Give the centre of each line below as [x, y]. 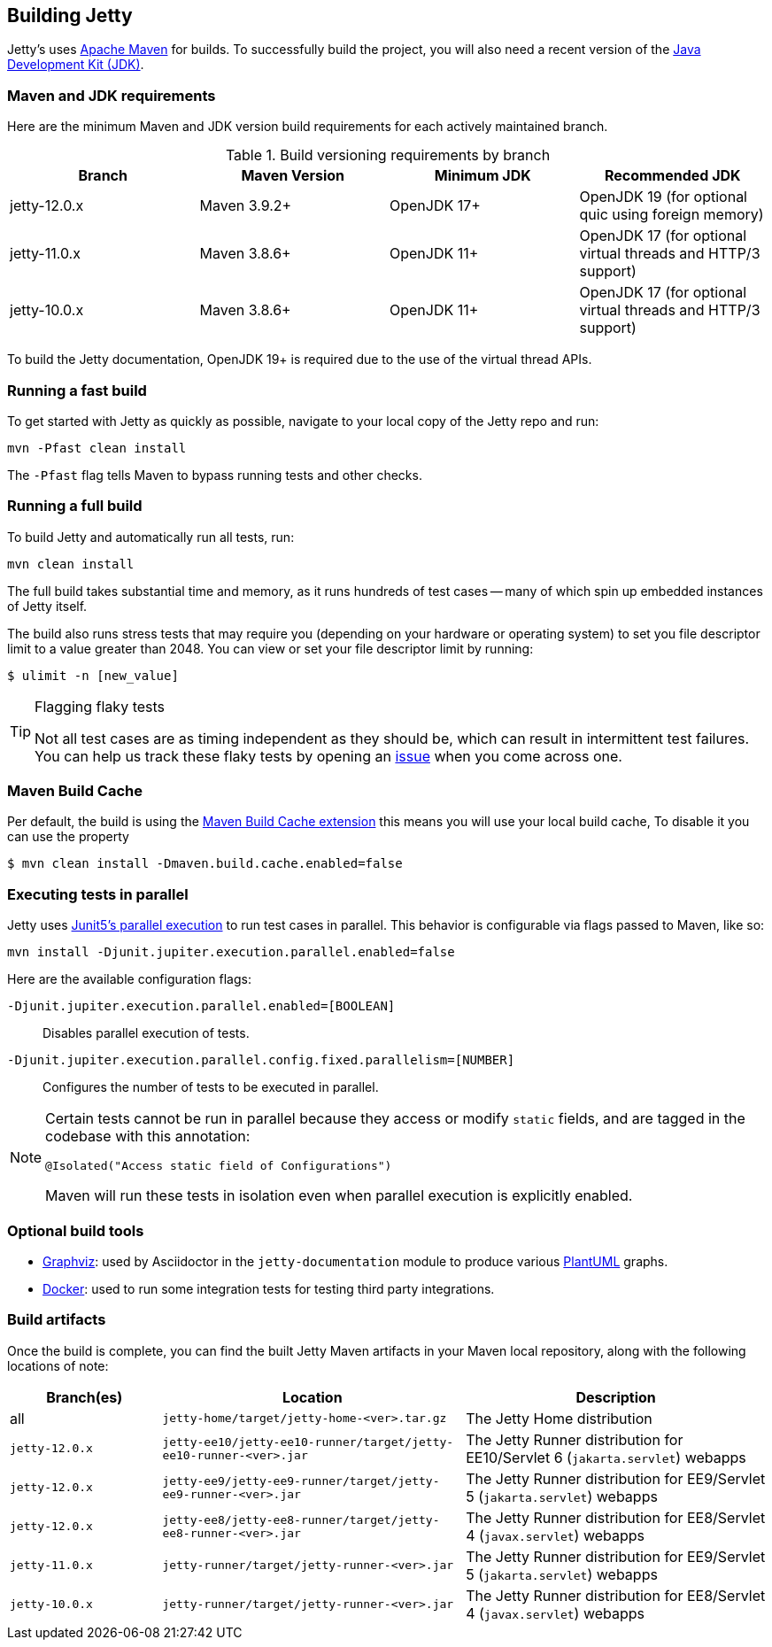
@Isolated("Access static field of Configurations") [219, 1166]
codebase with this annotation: [148, 1137]
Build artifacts [57, 1320]
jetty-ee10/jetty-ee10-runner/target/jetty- [308, 1442]
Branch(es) [85, 1397]
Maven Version [293, 176]
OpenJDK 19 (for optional [663, 197]
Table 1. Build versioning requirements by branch [388, 155]
